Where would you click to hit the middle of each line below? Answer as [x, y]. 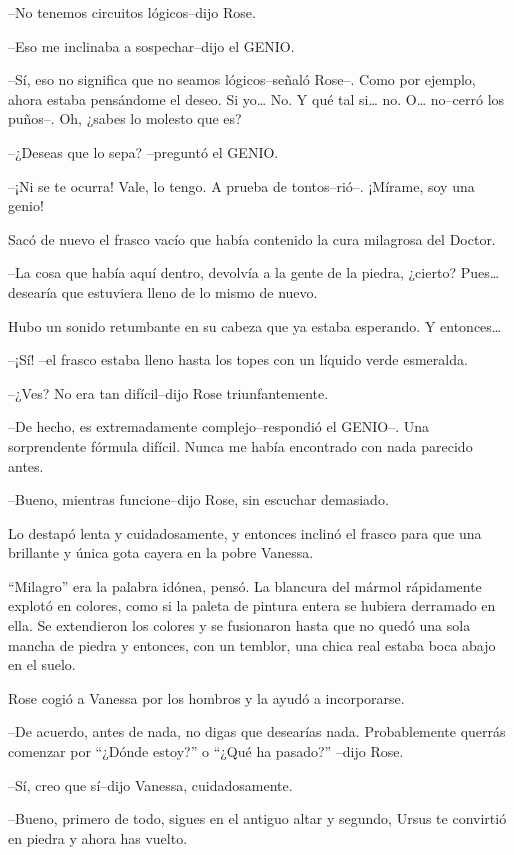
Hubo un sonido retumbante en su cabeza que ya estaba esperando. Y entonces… [255, 325]
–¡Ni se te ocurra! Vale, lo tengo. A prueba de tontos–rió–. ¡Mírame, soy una [241, 185]
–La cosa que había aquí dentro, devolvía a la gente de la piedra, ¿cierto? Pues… [254, 272]
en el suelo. [42, 664]
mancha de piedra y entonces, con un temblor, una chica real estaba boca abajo [252, 644]
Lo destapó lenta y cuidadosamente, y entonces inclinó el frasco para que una [245, 532]
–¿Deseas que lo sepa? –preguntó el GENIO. [143, 151]
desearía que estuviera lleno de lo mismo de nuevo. [163, 291]
